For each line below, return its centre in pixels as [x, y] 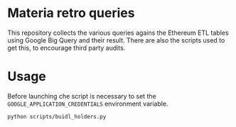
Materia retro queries [71, 13]
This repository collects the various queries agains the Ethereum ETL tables [118, 33]
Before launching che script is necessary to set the [82, 96]
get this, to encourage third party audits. [66, 48]
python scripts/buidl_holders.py [57, 116]
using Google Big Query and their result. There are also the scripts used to [116, 40]
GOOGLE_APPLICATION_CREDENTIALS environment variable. [88, 104]
